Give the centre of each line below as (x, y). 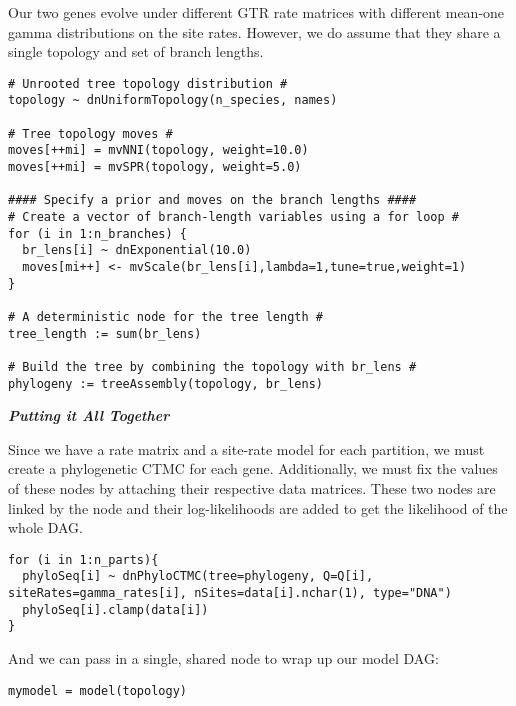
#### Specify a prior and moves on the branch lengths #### (212, 200)
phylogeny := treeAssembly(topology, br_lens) (165, 383)
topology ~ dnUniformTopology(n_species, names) (173, 100)
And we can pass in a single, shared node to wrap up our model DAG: (223, 658)
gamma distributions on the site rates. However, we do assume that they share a (254, 31)
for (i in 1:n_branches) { (97, 233)
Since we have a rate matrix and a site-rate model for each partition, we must (246, 448)
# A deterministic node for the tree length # (165, 316)
